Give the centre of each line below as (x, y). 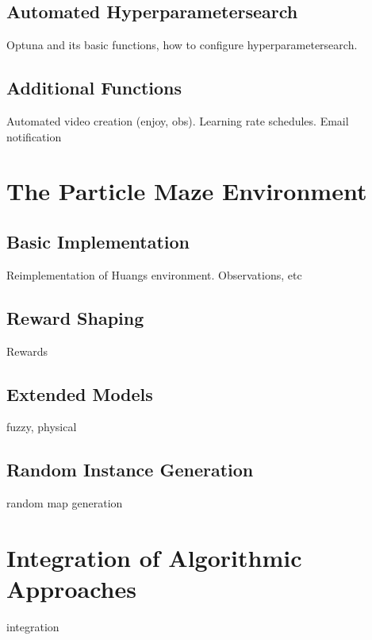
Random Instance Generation (130, 470)
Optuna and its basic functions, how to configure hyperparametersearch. (182, 45)
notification (34, 136)
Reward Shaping (75, 317)
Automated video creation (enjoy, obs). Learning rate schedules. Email (178, 121)
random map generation (65, 503)
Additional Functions (94, 88)
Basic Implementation (98, 241)
